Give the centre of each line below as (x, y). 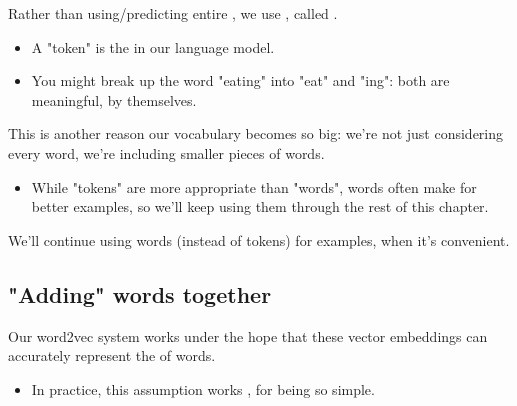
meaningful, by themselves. (114, 99)
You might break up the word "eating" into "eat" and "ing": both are (240, 80)
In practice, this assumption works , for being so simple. (203, 388)
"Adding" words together (140, 293)
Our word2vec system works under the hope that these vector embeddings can (248, 335)
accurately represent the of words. (112, 355)
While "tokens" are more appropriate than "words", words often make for (254, 186)
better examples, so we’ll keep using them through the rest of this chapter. (260, 206)
